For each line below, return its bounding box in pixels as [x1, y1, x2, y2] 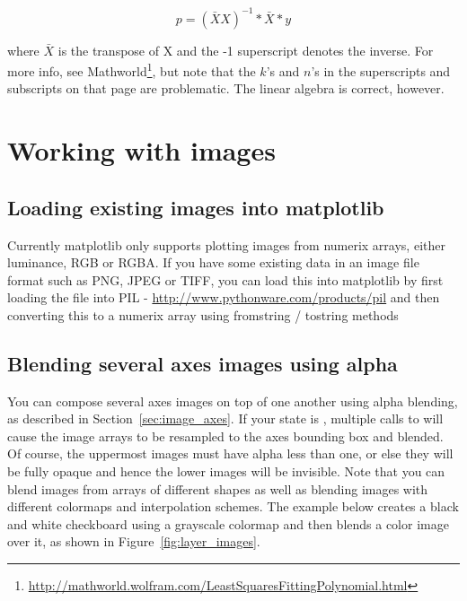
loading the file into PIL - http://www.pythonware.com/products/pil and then [7, 288, 440, 307]
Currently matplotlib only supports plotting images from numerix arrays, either [7, 235, 445, 254]
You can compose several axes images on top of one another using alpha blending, [7, 391, 458, 410]
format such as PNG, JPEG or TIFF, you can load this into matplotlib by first [7, 270, 444, 289]
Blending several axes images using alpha [7, 349, 398, 377]
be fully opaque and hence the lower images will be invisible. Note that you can [7, 462, 445, 481]
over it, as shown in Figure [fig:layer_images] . [7, 532, 260, 551]
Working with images [7, 132, 276, 169]
